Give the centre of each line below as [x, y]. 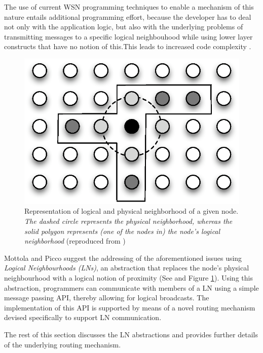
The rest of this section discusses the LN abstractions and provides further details [131, 334]
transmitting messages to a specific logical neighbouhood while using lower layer [128, 36]
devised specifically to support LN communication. [83, 317]
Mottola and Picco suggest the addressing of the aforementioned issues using [123, 258]
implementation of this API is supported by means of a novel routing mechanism [130, 307]
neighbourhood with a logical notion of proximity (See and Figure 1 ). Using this [128, 277]
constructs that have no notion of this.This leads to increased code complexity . [128, 46]
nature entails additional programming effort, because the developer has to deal [128, 16]
